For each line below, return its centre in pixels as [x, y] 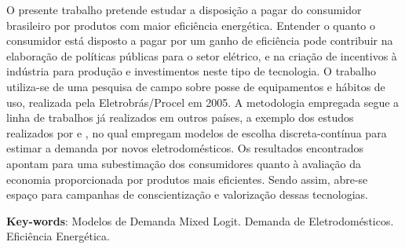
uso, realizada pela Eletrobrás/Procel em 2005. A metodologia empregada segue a [203, 102]
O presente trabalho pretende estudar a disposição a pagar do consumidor [184, 9]
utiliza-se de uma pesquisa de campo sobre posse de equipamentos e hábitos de [196, 86]
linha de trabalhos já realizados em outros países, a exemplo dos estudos [180, 117]
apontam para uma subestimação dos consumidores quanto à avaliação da [184, 163]
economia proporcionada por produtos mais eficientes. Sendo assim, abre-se [187, 179]
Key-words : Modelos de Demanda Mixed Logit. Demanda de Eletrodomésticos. [200, 220]
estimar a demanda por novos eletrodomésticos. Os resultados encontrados [185, 148]
